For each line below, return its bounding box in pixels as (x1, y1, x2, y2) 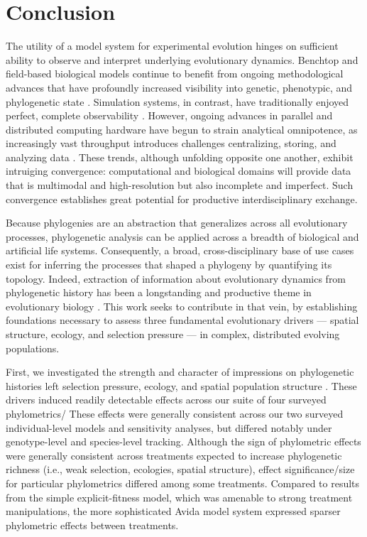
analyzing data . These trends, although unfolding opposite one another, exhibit (6, 149, 354, 164)
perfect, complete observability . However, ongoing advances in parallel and (6, 108, 333, 123)
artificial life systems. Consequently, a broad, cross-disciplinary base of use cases (6, 243, 354, 258)
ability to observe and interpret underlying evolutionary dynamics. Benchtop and (6, 52, 358, 67)
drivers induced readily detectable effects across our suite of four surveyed (6, 392, 327, 407)
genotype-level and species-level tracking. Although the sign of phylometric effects (6, 434, 361, 449)
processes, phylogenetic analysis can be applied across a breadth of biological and (6, 229, 359, 244)
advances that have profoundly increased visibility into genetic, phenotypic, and (6, 80, 353, 94)
